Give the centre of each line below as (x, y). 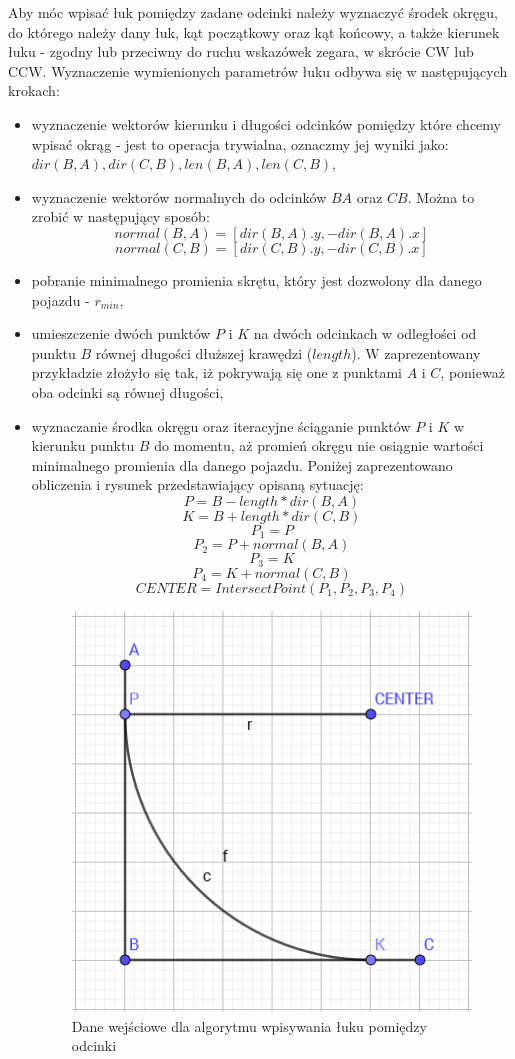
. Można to (441, 196)
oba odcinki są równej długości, (127, 391)
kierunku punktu (83, 445)
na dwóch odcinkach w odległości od (365, 333)
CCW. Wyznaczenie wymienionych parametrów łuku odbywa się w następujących (258, 70)
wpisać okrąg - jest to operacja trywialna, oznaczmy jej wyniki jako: (240, 143)
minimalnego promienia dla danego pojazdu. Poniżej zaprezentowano (242, 464)
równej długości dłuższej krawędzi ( (204, 352)
